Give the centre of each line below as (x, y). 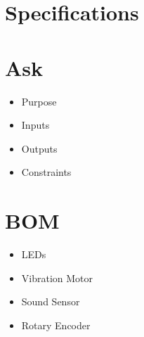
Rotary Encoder (56, 325)
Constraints (46, 172)
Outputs (39, 148)
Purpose (39, 101)
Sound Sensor (51, 301)
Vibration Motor (57, 278)
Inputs (35, 125)
